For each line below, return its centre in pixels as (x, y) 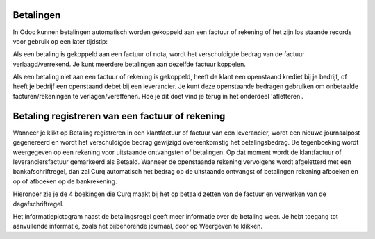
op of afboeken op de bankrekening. (65, 181)
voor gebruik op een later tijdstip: (60, 41)
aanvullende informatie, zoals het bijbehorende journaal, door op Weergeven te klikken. (138, 226)
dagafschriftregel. (38, 204)
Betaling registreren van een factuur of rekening (119, 116)
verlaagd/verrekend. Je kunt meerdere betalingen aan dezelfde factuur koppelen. (130, 64)
